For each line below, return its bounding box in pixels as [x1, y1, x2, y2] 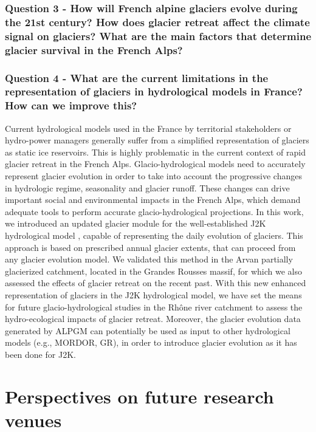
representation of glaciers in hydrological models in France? [5, 84, 303, 99]
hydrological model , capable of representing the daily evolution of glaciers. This [5, 229, 303, 242]
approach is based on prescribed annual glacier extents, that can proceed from [5, 241, 296, 253]
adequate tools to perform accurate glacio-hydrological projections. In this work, [5, 205, 304, 218]
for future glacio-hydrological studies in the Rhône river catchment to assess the [5, 300, 303, 313]
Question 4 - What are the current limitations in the [5, 70, 269, 85]
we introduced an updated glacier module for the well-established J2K [5, 217, 266, 230]
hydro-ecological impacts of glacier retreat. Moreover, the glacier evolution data [5, 312, 301, 325]
